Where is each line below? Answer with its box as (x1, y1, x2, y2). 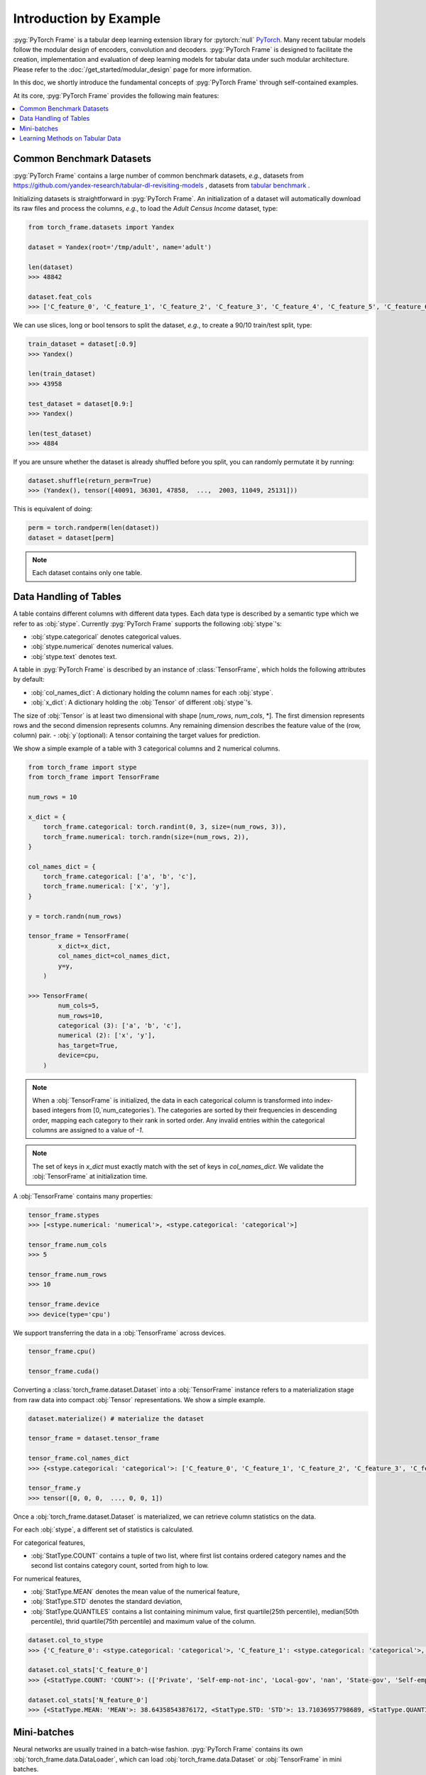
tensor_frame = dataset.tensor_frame (28, 1434, 160, 1443)
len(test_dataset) (28, 430, 92, 437)
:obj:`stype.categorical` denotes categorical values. (31, 632, 181, 640)
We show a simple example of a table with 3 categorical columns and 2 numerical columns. (13, 744, 280, 753)
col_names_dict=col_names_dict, (58, 952, 170, 960)
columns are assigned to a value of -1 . (32, 1126, 144, 1135)
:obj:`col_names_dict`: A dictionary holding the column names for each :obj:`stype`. (31, 688, 273, 697)
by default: (13, 675, 45, 684)
